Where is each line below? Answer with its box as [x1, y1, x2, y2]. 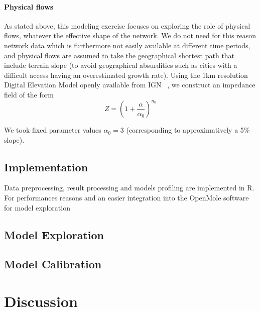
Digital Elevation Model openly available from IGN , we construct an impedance [4, 79, 255, 90]
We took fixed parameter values [4, 125, 101, 135]
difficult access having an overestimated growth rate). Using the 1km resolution [4, 69, 248, 80]
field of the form [4, 89, 54, 99]
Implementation [4, 159, 88, 174]
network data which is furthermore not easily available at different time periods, [4, 40, 250, 50]
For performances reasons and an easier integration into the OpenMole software [4, 192, 249, 203]
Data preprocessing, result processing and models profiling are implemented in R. [4, 182, 254, 193]
